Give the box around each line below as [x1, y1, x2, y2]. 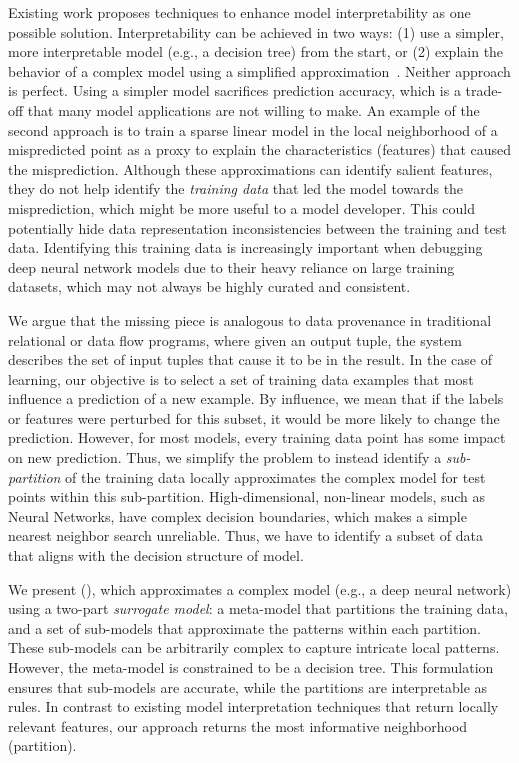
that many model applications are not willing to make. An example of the [27, 99, 480, 120]
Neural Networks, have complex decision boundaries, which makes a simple [8, 505, 467, 526]
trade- [465, 80, 503, 101]
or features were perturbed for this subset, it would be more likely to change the [8, 407, 500, 428]
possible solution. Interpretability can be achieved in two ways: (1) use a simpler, [8, 21, 505, 42]
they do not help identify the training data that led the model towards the [8, 178, 464, 199]
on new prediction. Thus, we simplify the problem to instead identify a [8, 447, 442, 468]
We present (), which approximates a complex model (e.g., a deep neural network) [8, 578, 512, 599]
